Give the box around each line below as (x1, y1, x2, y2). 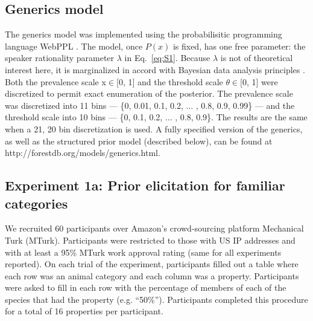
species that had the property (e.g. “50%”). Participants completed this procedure (5, 293, 308, 305)
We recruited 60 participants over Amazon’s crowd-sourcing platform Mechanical (5, 222, 304, 235)
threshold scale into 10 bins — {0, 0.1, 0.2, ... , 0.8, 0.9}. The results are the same (5, 111, 308, 123)
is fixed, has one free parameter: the (172, 39, 306, 52)
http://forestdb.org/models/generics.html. (5, 146, 160, 159)
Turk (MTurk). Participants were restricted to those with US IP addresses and (5, 233, 296, 246)
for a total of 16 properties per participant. (5, 305, 163, 317)
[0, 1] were (240, 75, 278, 88)
